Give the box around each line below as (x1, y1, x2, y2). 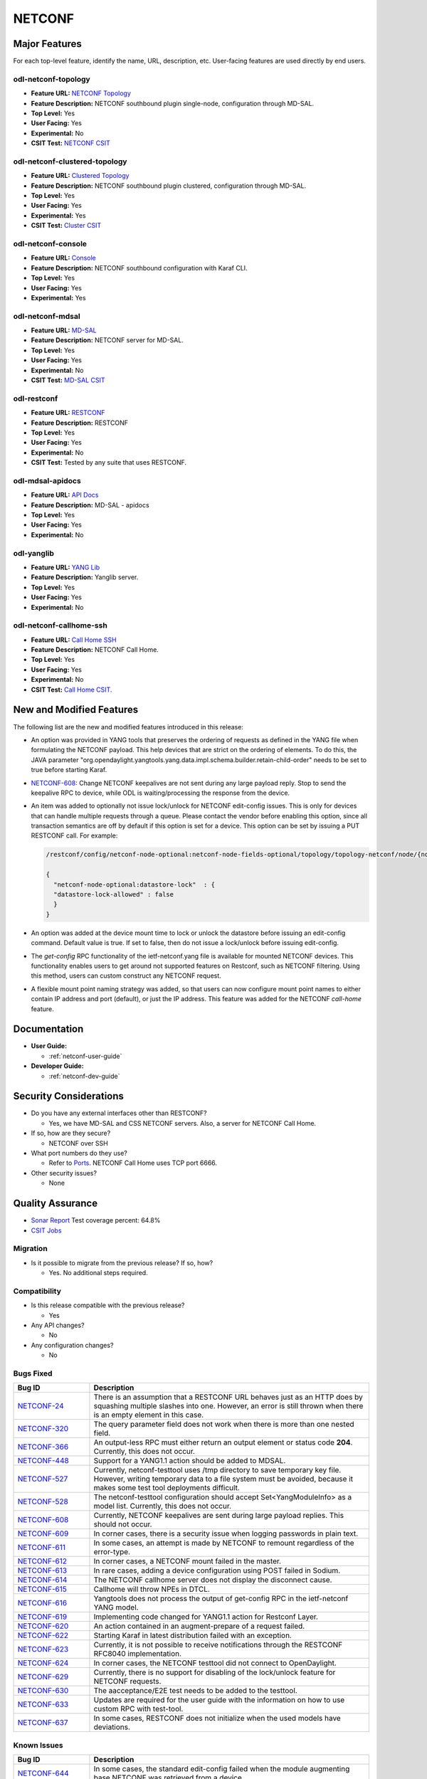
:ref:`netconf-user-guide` (48, 1052, 122, 1060)
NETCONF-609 (17, 1529, 69, 1538)
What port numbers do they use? (31, 1149, 128, 1158)
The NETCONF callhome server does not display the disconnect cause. (93, 1575, 332, 1585)
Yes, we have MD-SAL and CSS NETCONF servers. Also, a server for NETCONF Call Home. (48, 1119, 317, 1127)
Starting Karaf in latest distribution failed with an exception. (93, 1630, 292, 1640)
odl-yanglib (13, 548, 55, 558)
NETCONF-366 (17, 1442, 69, 1452)
